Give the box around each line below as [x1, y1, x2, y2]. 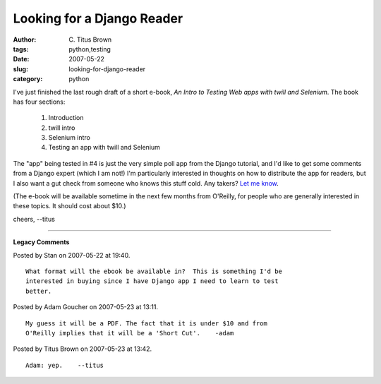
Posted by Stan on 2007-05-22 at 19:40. [13, 251, 131, 259]
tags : [13, 44, 29, 53]
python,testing [68, 44, 111, 53]
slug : [13, 64, 28, 73]
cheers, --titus [13, 215, 56, 223]
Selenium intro [48, 133, 91, 142]
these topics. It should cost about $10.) [13, 202, 126, 210]
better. [25, 287, 52, 295]
